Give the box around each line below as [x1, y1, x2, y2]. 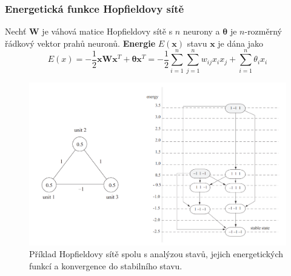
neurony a [182, 25, 220, 38]
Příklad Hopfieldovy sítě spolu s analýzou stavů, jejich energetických [29, 247, 284, 260]
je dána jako [218, 36, 264, 49]
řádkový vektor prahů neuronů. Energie [5, 36, 156, 49]
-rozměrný [244, 25, 282, 38]
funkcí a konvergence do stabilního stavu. [29, 259, 182, 272]
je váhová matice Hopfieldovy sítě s [42, 25, 173, 38]
